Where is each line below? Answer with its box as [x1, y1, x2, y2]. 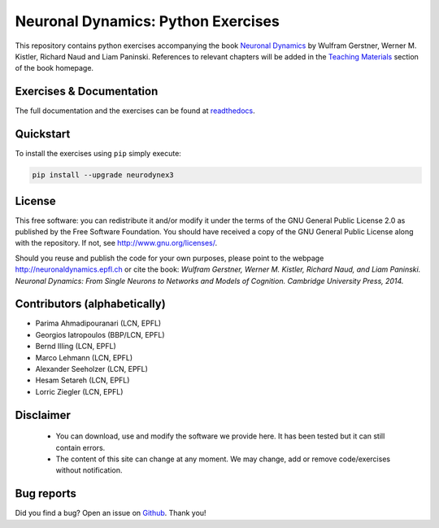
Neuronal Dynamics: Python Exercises [15, 12, 280, 30]
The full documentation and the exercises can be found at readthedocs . [15, 106, 255, 116]
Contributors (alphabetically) [15, 297, 166, 311]
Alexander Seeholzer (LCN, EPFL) [35, 364, 148, 374]
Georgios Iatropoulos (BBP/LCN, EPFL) [35, 329, 166, 339]
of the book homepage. [15, 63, 93, 73]
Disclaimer [15, 408, 71, 422]
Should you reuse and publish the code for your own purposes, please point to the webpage [15, 253, 324, 263]
